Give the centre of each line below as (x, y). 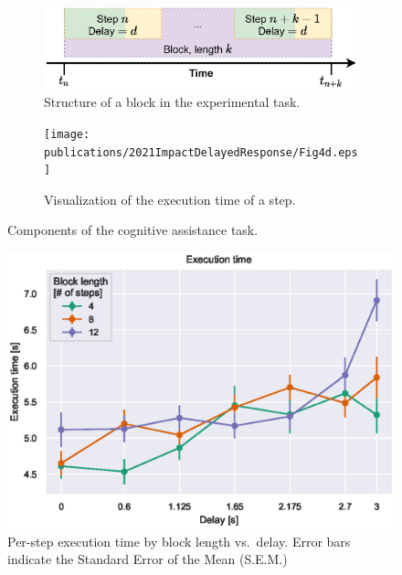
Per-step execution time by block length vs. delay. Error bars (179, 541)
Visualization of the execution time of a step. (170, 199)
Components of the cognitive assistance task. (133, 230)
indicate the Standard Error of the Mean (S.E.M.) (148, 559)
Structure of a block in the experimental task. (172, 102)
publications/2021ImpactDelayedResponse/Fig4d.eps (201, 152)
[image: (67, 134)
